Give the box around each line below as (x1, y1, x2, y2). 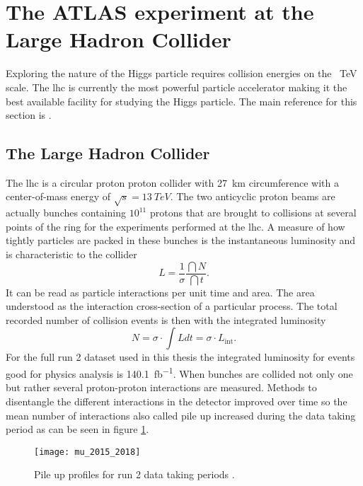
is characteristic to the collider (6, 247, 137, 262)
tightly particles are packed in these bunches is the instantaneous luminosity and (6, 233, 356, 248)
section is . (6, 108, 52, 122)
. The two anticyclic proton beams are (170, 189, 335, 204)
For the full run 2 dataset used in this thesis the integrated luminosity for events (6, 349, 355, 364)
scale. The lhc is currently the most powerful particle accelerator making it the (6, 79, 347, 94)
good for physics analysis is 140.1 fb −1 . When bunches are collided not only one (6, 364, 353, 381)
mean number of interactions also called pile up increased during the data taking (6, 407, 356, 422)
